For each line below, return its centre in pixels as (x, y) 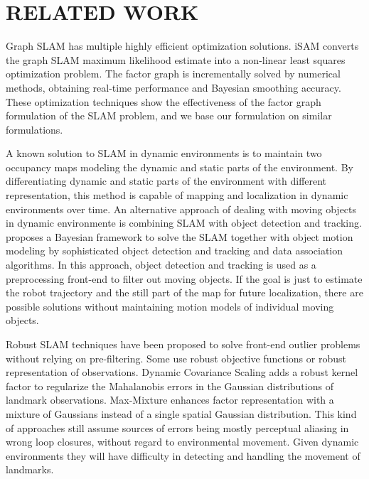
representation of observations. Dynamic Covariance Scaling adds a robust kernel (182, 372)
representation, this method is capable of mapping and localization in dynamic (177, 195)
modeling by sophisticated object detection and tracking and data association (175, 251)
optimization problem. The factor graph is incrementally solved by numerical (173, 74)
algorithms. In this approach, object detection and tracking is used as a (161, 265)
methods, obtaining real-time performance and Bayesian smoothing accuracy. (173, 87)
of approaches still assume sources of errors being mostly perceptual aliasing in (177, 427)
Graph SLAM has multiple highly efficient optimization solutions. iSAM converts (182, 46)
